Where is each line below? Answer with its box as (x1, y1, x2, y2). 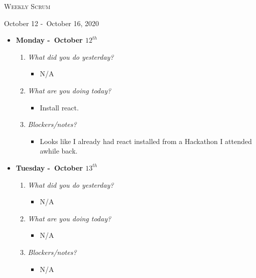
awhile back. (40, 146, 78, 156)
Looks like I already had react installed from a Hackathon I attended (40, 135, 252, 146)
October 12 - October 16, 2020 (4, 18, 99, 28)
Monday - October (16, 35, 83, 45)
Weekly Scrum (4, 1, 51, 11)
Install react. (40, 102, 79, 112)
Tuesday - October (16, 162, 83, 173)
